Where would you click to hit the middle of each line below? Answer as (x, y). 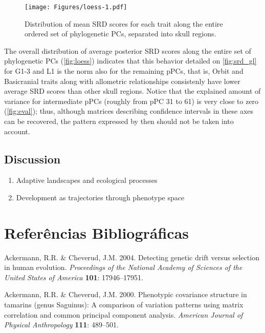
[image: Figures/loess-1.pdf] (76, 7)
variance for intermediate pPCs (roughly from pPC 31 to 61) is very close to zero (131, 101)
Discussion (32, 159)
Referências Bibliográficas (97, 232)
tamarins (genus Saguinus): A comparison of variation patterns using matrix (124, 305)
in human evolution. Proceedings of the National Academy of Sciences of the (123, 267)
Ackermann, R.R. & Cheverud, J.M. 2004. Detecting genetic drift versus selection (132, 257)
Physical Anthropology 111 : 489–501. (61, 325)
